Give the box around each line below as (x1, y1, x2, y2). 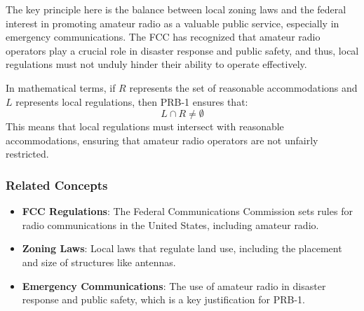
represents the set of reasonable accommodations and (129, 80, 358, 95)
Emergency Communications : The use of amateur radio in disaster (22, 278, 326, 293)
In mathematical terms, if (6, 80, 116, 95)
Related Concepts (6, 176, 108, 193)
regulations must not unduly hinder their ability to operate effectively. (6, 57, 307, 71)
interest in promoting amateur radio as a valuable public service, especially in (6, 15, 339, 30)
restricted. (6, 146, 49, 161)
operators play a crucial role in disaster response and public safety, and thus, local (6, 43, 359, 57)
